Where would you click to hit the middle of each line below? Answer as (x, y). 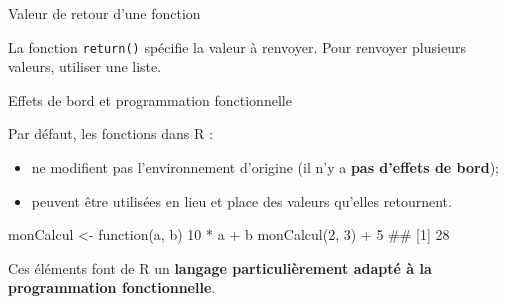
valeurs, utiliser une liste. (85, 66)
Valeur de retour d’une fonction (104, 13)
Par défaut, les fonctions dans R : (110, 133)
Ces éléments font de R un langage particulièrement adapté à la (220, 267)
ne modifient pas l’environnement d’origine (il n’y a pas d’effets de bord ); (265, 167)
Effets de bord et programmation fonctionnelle (150, 99)
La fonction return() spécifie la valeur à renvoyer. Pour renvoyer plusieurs (237, 46)
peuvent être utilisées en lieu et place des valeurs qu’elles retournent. (241, 200)
